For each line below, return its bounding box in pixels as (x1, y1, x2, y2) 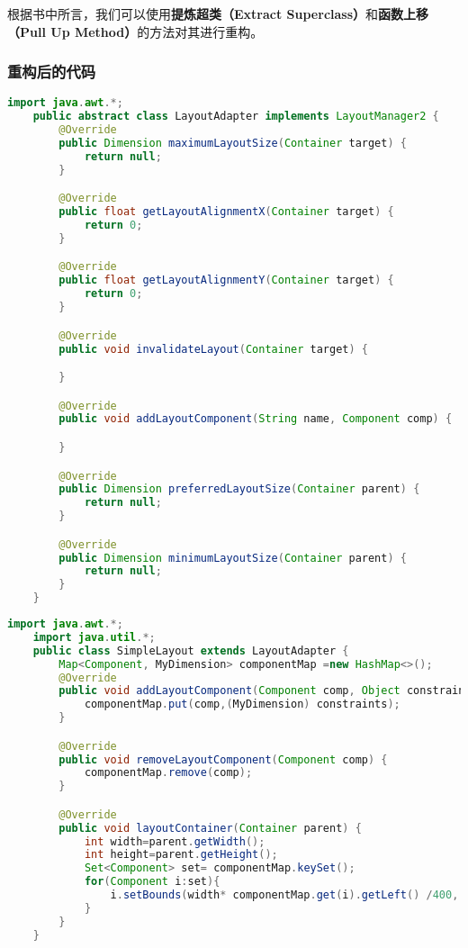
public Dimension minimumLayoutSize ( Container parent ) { (58, 551, 407, 564)
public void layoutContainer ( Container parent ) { (58, 821, 362, 835)
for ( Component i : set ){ (84, 875, 220, 889)
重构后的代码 (7, 60, 96, 83)
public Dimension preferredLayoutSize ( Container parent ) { (58, 483, 420, 496)
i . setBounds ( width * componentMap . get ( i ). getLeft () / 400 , (110, 889, 459, 902)
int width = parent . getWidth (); (84, 835, 265, 848)
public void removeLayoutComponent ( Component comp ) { (58, 753, 388, 766)
